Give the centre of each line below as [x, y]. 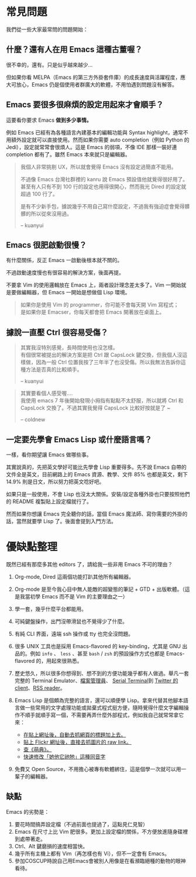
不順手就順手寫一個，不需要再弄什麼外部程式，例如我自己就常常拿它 [102, 715]
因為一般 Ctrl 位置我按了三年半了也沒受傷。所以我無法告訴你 [109, 362]
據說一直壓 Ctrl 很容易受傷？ [57, 332]
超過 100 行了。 [39, 194]
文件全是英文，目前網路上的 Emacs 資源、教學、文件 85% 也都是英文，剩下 [97, 474]
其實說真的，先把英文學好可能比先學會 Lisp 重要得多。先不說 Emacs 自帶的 [96, 467]
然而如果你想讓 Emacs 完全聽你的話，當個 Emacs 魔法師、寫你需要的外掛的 [97, 514]
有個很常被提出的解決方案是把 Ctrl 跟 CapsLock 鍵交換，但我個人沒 [101, 355]
